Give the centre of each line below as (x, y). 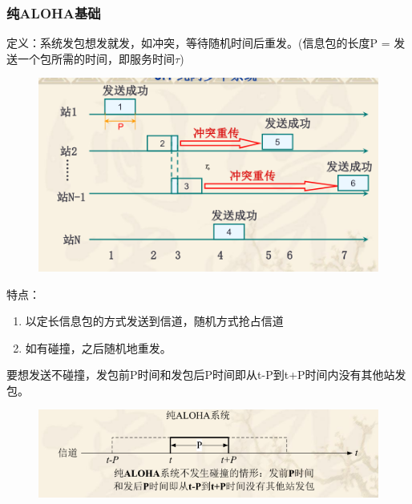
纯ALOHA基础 (54, 12)
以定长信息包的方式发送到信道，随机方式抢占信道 (154, 321)
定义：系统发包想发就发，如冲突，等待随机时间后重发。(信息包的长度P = (198, 43)
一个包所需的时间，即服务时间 (96, 58)
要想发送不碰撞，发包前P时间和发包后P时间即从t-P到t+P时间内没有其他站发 (206, 375)
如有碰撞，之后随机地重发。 (98, 347)
